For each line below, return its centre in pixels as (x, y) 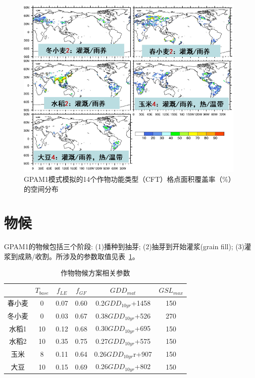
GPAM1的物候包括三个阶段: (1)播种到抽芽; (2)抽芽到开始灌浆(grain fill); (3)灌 (128, 246)
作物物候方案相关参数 (95, 273)
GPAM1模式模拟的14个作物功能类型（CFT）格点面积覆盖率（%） (128, 179)
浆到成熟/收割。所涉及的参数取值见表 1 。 (72, 256)
